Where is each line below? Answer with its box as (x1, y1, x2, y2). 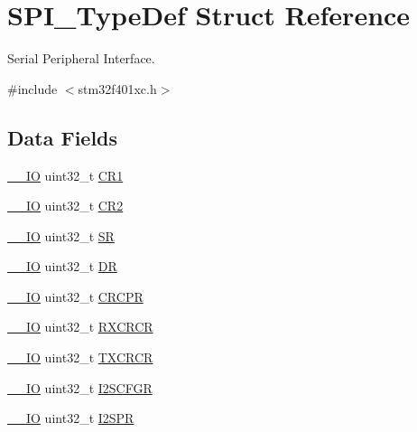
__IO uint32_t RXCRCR (7, 317, 153, 336)
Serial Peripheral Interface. (7, 49, 155, 68)
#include (7, 79, 58, 98)
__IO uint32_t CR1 (7, 165, 124, 184)
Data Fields (7, 123, 118, 151)
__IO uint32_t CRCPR (7, 286, 144, 305)
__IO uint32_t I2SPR (7, 409, 134, 427)
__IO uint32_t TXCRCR (7, 348, 153, 367)
